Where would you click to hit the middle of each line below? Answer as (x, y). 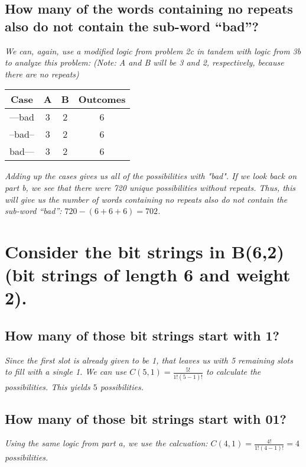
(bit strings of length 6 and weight (148, 275)
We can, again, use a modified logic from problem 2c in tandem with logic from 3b (153, 51)
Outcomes (102, 99)
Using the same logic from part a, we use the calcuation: (106, 443)
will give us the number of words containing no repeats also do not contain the (146, 199)
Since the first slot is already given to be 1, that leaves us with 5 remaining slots (149, 360)
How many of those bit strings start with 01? (146, 418)
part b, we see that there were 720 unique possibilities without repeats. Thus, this (150, 187)
